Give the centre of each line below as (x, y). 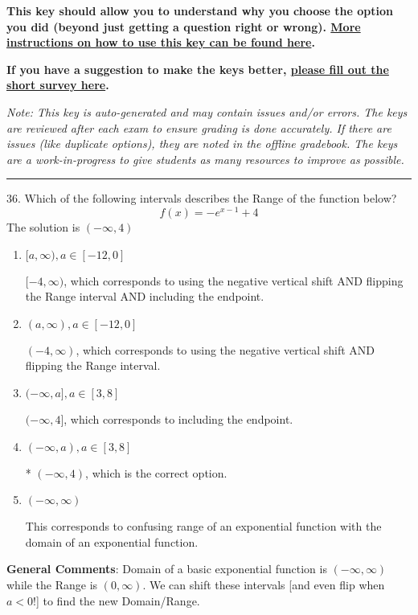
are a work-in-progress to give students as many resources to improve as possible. (205, 159)
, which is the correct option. (156, 472)
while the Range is (52, 584)
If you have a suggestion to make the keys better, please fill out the (198, 69)
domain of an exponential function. (112, 541)
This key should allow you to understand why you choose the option (200, 10)
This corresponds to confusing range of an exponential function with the (203, 526)
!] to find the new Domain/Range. (117, 600)
